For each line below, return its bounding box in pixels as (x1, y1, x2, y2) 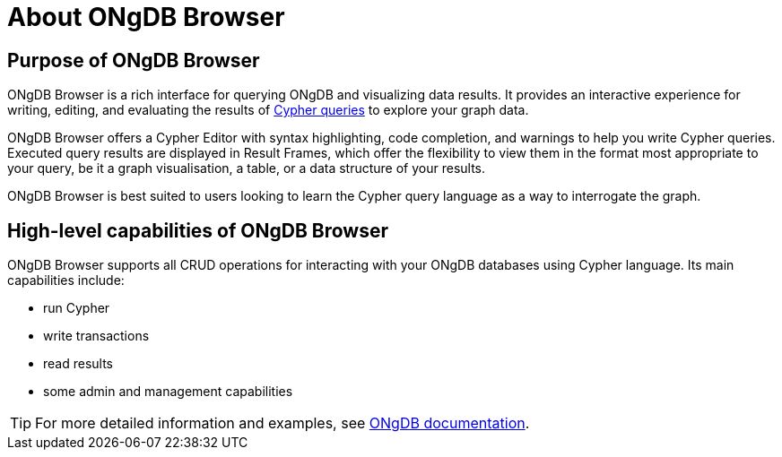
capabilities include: (7, 272, 125, 289)
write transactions (43, 328, 150, 344)
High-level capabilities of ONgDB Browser (7, 219, 388, 242)
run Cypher (43, 300, 110, 316)
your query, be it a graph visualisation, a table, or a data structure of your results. (7, 160, 486, 177)
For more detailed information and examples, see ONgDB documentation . (35, 414, 530, 433)
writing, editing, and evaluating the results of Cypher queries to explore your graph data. (7, 102, 529, 118)
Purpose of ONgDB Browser (7, 48, 260, 72)
